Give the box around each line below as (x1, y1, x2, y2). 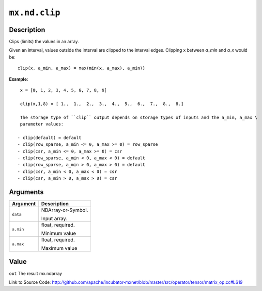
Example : (9, 76, 29, 82)
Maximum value (41, 245, 77, 251)
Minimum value (41, 230, 76, 237)
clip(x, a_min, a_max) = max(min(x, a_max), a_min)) (17, 65, 145, 71)
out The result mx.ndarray (9, 270, 62, 276)
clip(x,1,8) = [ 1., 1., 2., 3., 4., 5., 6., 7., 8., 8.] (20, 101, 184, 107)
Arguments (9, 188, 44, 196)
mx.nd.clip (9, 7, 61, 18)
